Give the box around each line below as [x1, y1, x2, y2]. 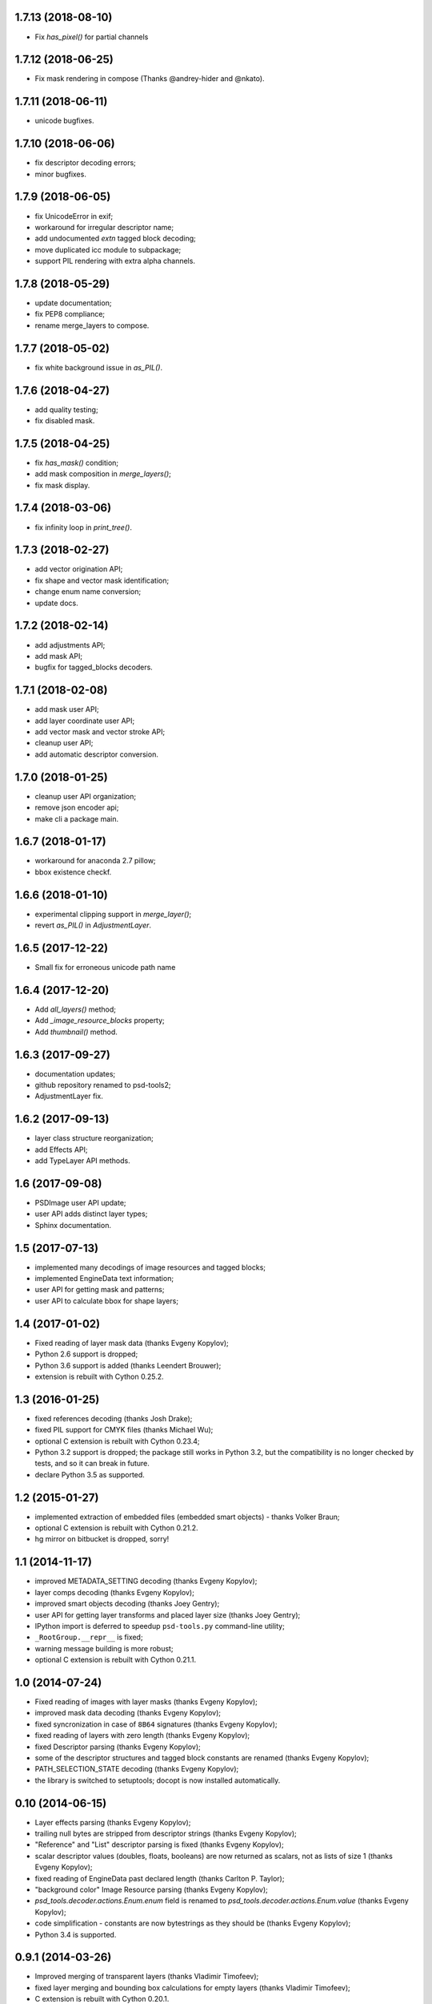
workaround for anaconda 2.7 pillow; [34, 856, 156, 866]
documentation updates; [34, 1069, 116, 1078]
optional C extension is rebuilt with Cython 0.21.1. [34, 1655, 196, 1665]
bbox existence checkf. [34, 867, 112, 877]
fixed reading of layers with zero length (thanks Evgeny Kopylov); [34, 1731, 250, 1740]
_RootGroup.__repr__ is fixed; [34, 1632, 143, 1642]
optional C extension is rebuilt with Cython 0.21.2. [34, 1523, 199, 1533]
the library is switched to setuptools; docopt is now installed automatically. [34, 1776, 281, 1785]
